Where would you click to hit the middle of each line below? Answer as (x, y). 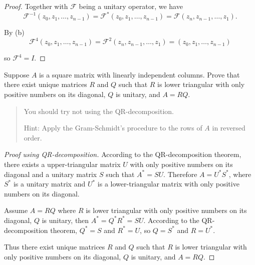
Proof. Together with (36, 6)
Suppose (17, 74)
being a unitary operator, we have (131, 6)
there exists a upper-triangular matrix (62, 164)
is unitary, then (65, 220)
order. (33, 137)
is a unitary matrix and (49, 184)
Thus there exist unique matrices (55, 247)
